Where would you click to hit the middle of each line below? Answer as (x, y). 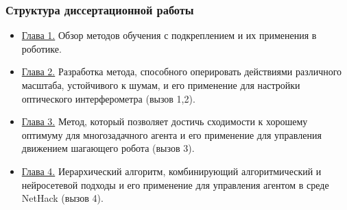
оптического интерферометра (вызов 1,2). (108, 98)
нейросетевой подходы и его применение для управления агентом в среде (175, 184)
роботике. (41, 48)
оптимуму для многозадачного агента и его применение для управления (171, 134)
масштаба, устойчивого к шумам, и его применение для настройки (161, 85)
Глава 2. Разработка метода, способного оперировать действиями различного (182, 71)
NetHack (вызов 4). (62, 198)
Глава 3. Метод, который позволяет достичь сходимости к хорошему (165, 121)
